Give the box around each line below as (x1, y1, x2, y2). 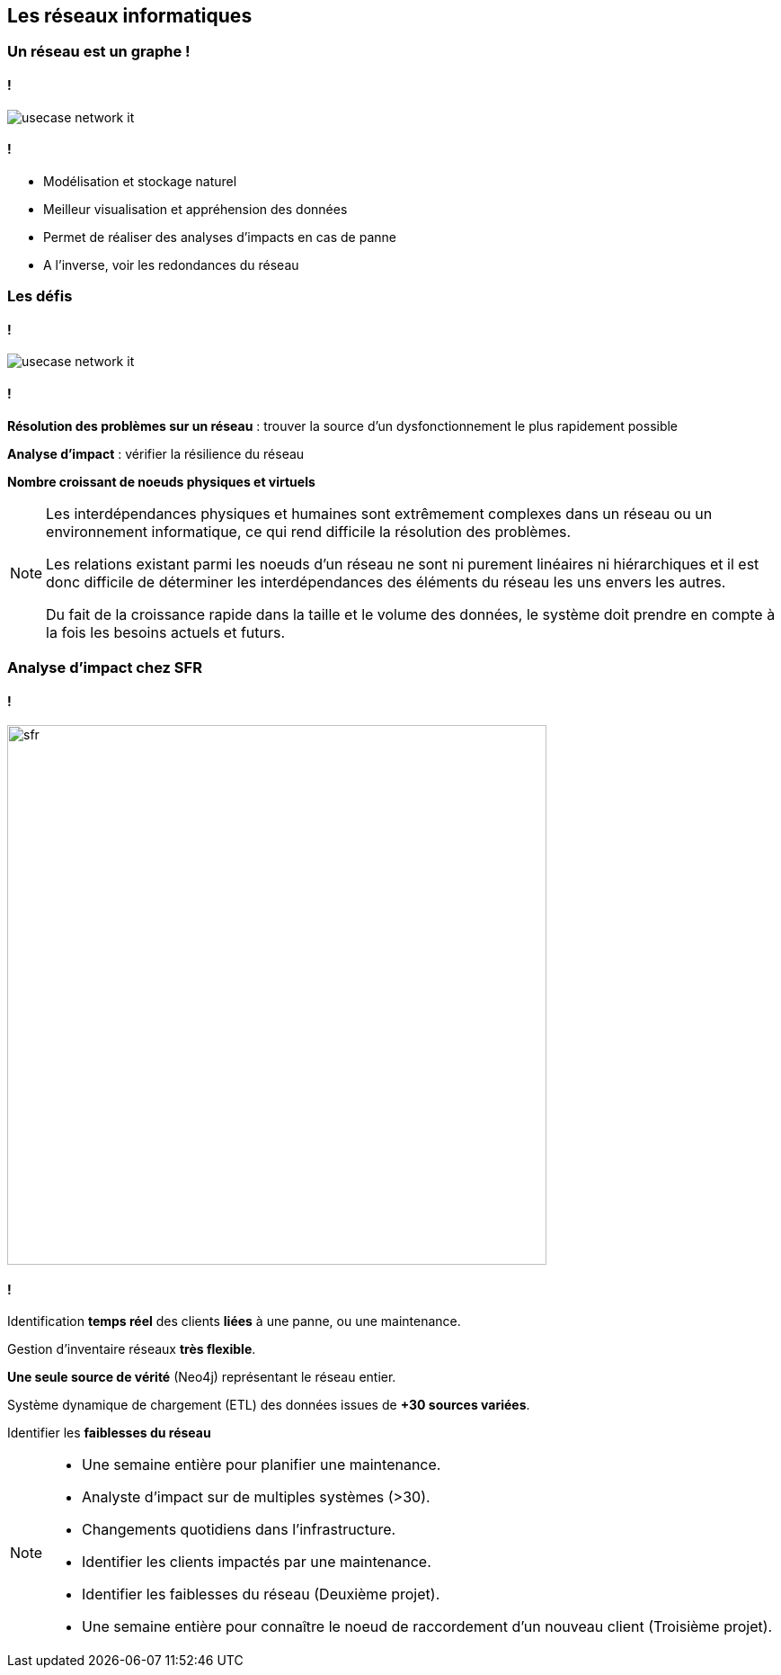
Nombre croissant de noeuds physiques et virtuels (7, 473, 315, 489)
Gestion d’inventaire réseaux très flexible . (7, 1341, 256, 1357)
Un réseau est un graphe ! (7, 42, 191, 61)
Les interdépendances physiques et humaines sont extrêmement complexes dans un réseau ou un (46, 504, 713, 523)
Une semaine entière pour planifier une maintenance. (82, 1456, 441, 1474)
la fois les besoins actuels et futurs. (46, 623, 286, 641)
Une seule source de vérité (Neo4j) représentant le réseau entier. (7, 1369, 396, 1385)
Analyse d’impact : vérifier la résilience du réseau (7, 445, 305, 461)
